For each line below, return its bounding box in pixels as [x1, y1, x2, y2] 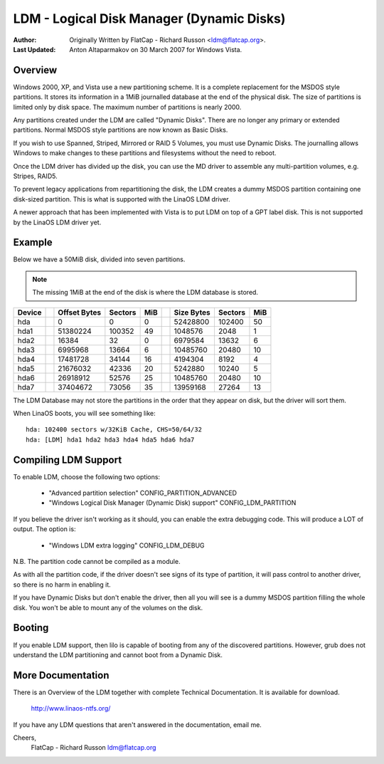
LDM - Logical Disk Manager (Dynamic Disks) [13, 11, 286, 26]
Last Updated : [13, 45, 56, 53]
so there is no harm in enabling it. [13, 580, 112, 589]
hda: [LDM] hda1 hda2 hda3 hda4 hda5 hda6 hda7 [26, 435, 195, 444]
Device [17, 307, 42, 317]
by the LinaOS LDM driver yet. [13, 218, 102, 226]
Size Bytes [174, 307, 211, 317]
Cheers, [13, 733, 37, 742]
